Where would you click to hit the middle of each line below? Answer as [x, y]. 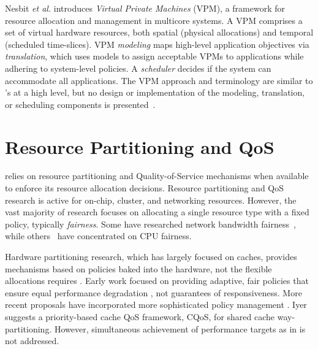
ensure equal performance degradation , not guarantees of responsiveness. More [153, 292]
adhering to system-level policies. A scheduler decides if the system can [138, 68]
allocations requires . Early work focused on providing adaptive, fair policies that [157, 281]
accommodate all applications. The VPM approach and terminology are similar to [159, 80]
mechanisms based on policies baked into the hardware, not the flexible [138, 268]
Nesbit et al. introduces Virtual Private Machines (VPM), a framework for [145, 8]
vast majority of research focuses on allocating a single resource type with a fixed [157, 212]
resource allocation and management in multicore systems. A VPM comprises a [154, 20]
